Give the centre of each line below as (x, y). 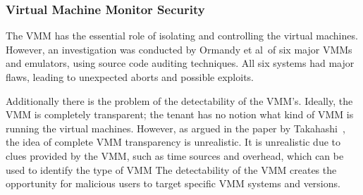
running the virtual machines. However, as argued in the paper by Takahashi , (176, 128)
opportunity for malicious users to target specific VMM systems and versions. (173, 183)
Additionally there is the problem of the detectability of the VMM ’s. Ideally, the (179, 100)
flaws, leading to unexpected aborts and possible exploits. (130, 77)
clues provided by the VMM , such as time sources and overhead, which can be (175, 155)
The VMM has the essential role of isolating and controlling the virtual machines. (182, 36)
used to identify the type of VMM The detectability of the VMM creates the (171, 169)
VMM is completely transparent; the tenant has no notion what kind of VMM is (180, 114)
